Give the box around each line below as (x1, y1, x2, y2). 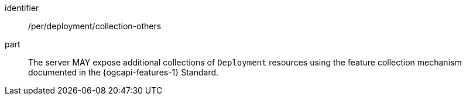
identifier (5, 3, 39, 13)
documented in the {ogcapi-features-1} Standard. (28, 67, 219, 77)
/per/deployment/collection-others (28, 21, 162, 31)
